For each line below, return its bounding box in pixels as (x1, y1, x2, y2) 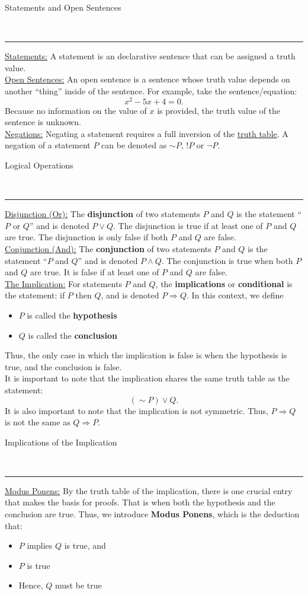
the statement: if (5, 289, 65, 301)
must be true (55, 579, 102, 591)
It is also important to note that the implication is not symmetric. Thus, (5, 404, 268, 416)
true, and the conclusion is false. (5, 360, 122, 373)
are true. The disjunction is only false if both (5, 231, 168, 243)
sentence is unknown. (5, 116, 81, 128)
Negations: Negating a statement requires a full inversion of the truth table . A (5, 127, 288, 139)
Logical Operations (5, 159, 73, 171)
